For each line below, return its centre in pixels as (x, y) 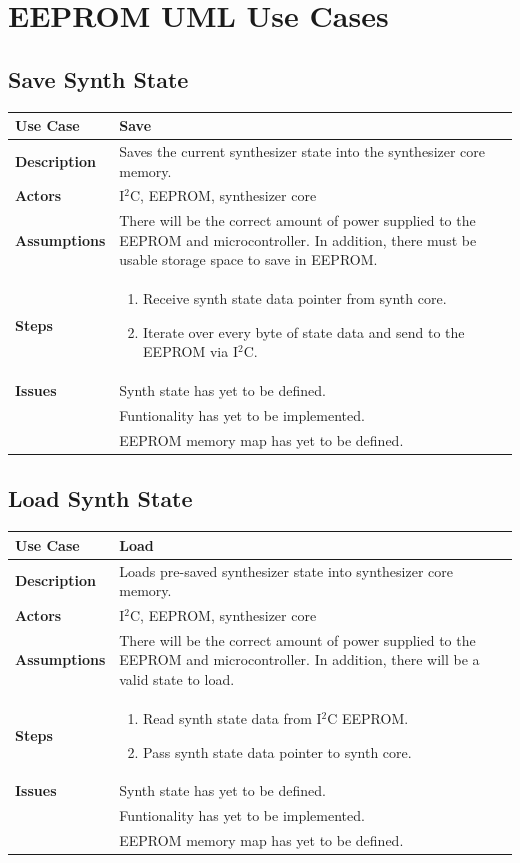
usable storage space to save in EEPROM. (248, 259)
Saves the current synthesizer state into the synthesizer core (302, 150)
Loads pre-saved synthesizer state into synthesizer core (286, 570)
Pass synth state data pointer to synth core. (277, 751)
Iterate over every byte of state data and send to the (304, 331)
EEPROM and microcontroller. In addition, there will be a (299, 659)
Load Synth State (100, 498)
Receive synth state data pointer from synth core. (295, 298)
